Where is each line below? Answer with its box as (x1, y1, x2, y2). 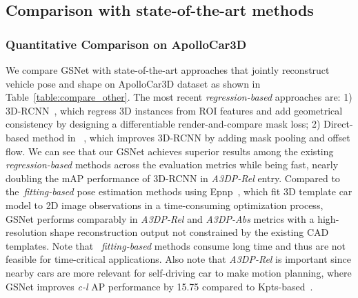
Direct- (324, 117, 353, 131)
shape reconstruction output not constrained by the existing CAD (50, 225, 329, 239)
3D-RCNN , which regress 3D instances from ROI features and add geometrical (6, 103, 343, 117)
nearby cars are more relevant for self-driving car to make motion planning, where (6, 265, 352, 279)
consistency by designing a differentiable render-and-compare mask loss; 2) (6, 117, 321, 131)
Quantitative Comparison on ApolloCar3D (6, 35, 247, 52)
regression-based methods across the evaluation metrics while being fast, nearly (6, 157, 339, 172)
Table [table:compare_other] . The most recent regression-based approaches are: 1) (6, 90, 352, 104)
